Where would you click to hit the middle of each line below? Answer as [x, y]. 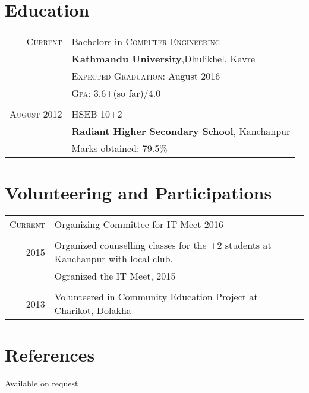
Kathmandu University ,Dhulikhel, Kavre [163, 59]
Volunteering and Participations [138, 193]
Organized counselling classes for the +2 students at [163, 245]
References [50, 355]
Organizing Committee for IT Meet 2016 [139, 224]
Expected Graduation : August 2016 [146, 76]
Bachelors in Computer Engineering [146, 42]
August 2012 [36, 114]
